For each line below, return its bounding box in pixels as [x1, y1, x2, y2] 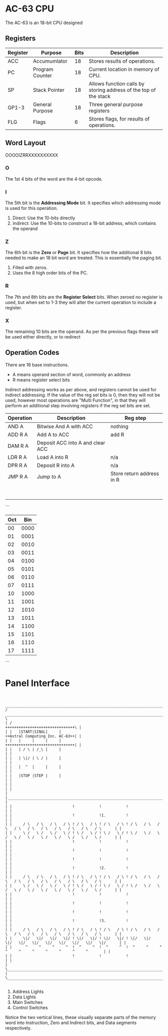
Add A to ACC [36, 431, 69, 438]
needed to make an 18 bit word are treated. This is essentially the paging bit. [5, 255, 162, 261]
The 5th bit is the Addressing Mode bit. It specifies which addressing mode [5, 200, 161, 206]
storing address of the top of [88, 86, 156, 93]
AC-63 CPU [5, 3, 54, 15]
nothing [110, 423, 128, 430]
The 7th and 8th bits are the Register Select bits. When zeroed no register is [5, 294, 162, 300]
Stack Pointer [33, 86, 65, 93]
